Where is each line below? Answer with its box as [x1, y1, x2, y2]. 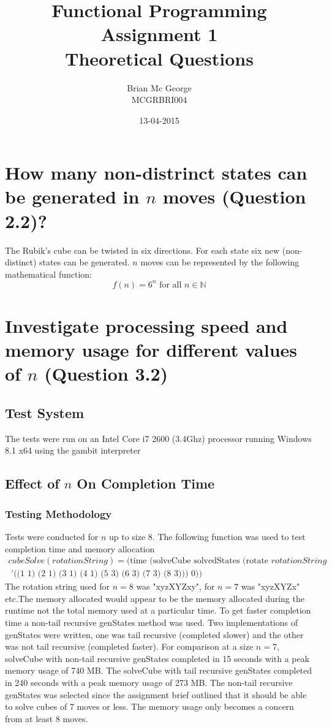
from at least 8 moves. [5, 712, 88, 725]
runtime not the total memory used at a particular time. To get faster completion [5, 604, 311, 617]
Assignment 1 [100, 21, 218, 47]
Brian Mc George [127, 81, 192, 94]
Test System [5, 403, 85, 422]
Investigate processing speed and [5, 313, 288, 338]
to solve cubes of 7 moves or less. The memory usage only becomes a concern [5, 700, 294, 713]
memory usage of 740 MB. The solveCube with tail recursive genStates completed [5, 664, 312, 677]
